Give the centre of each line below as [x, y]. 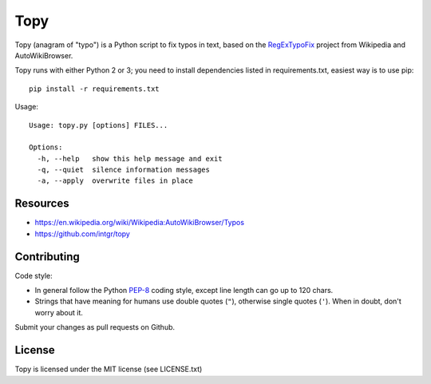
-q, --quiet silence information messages [124, 170]
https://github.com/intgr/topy [83, 234]
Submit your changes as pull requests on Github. [95, 327]
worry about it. [59, 312]
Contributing [47, 257]
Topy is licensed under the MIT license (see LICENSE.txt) [109, 369]
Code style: [34, 275]
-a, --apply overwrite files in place [115, 181]
